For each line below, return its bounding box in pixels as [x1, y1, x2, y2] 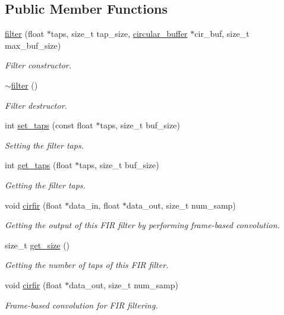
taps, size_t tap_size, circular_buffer [51, 27, 188, 40]
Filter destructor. [5, 99, 67, 111]
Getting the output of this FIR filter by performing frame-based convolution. [5, 219, 280, 231]
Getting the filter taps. [5, 178, 86, 191]
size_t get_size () [5, 238, 70, 251]
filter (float [5, 27, 45, 40]
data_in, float [69, 199, 120, 211]
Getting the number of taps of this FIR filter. [5, 259, 169, 271]
